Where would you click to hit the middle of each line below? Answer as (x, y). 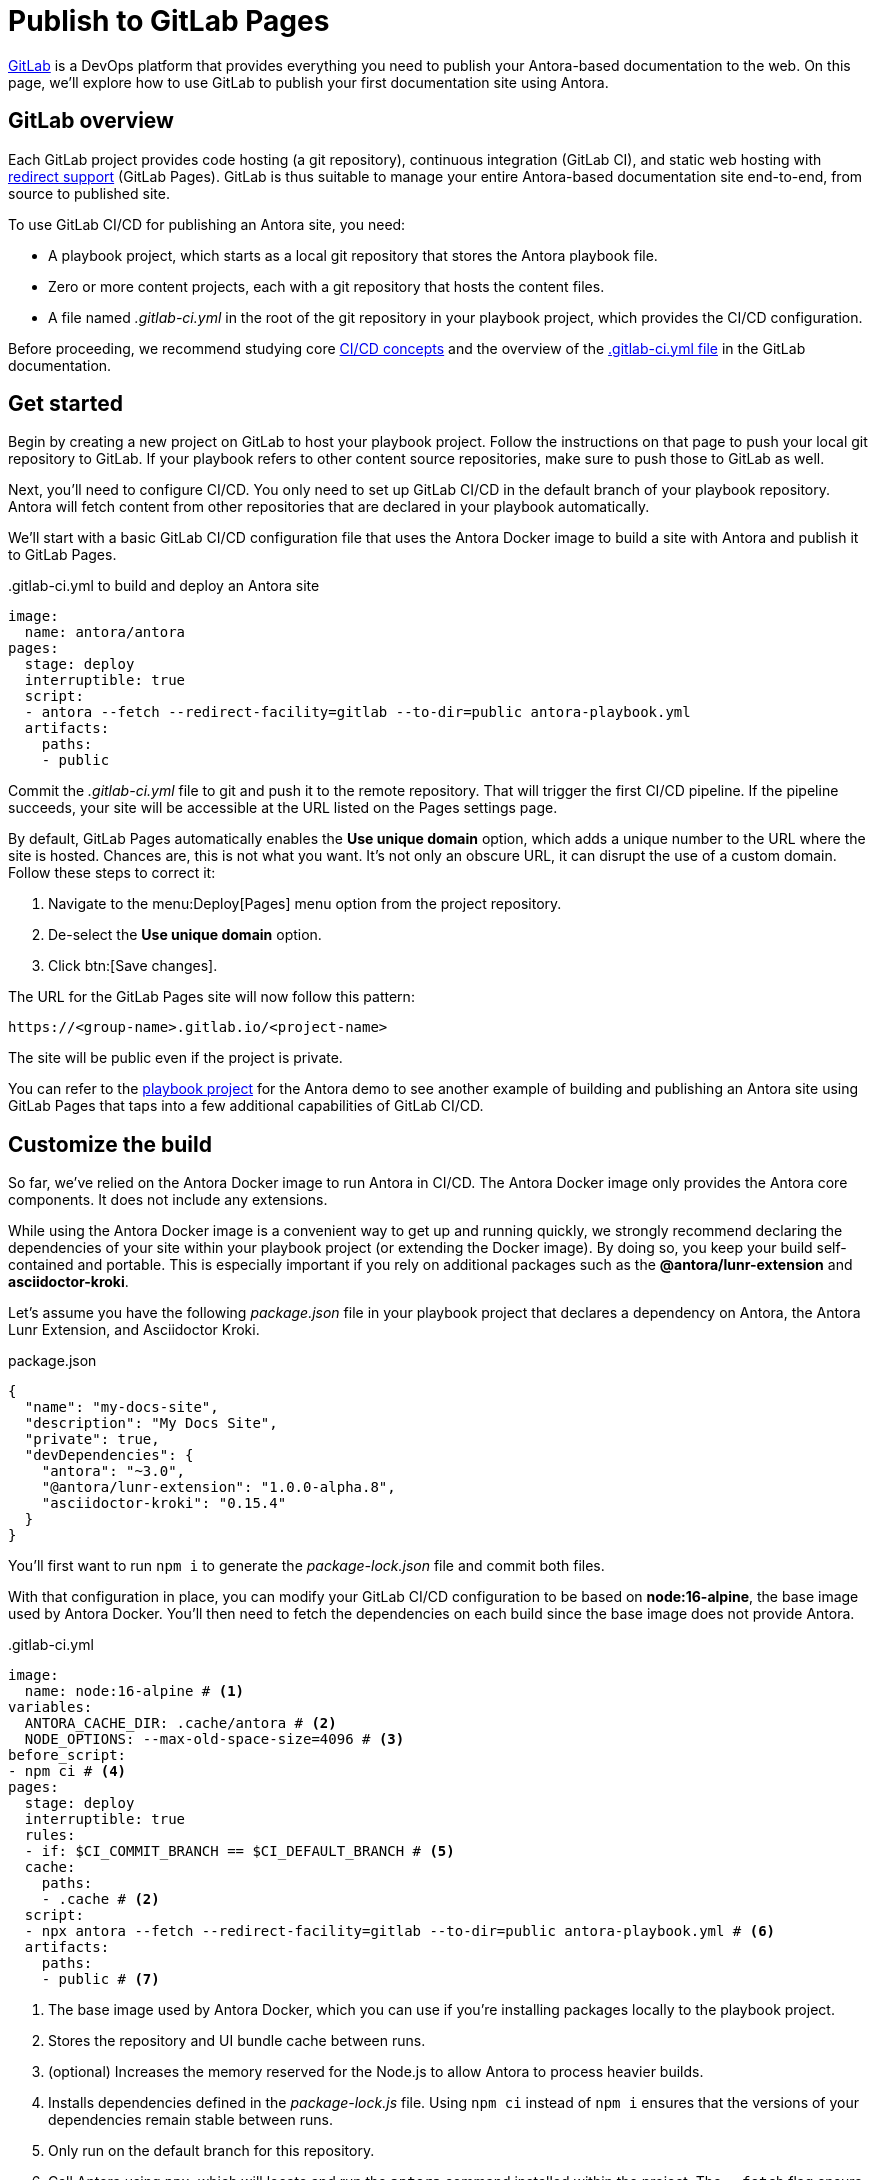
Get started (65, 404)
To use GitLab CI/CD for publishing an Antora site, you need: (207, 224)
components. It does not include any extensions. (168, 1200)
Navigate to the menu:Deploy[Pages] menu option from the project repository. (305, 904)
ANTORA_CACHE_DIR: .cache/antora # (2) (180, 1723)
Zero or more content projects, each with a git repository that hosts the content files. (326, 286)
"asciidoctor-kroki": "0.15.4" (164, 1503)
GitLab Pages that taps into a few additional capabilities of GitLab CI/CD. (246, 1106)
